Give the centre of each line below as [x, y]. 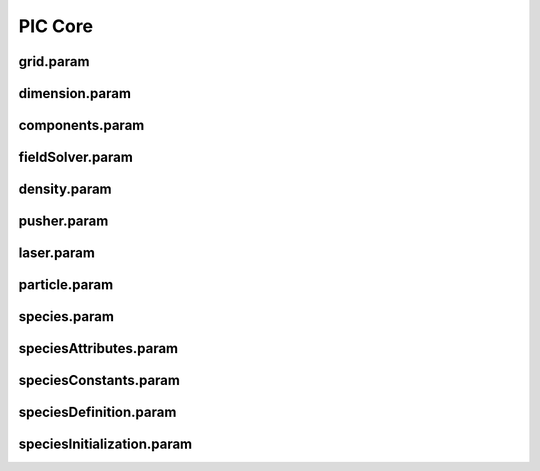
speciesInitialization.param [105, 444]
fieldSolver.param [76, 157]
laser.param [56, 253]
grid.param [54, 61]
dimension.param [75, 93]
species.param [66, 316]
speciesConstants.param [99, 380]
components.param [81, 125]
